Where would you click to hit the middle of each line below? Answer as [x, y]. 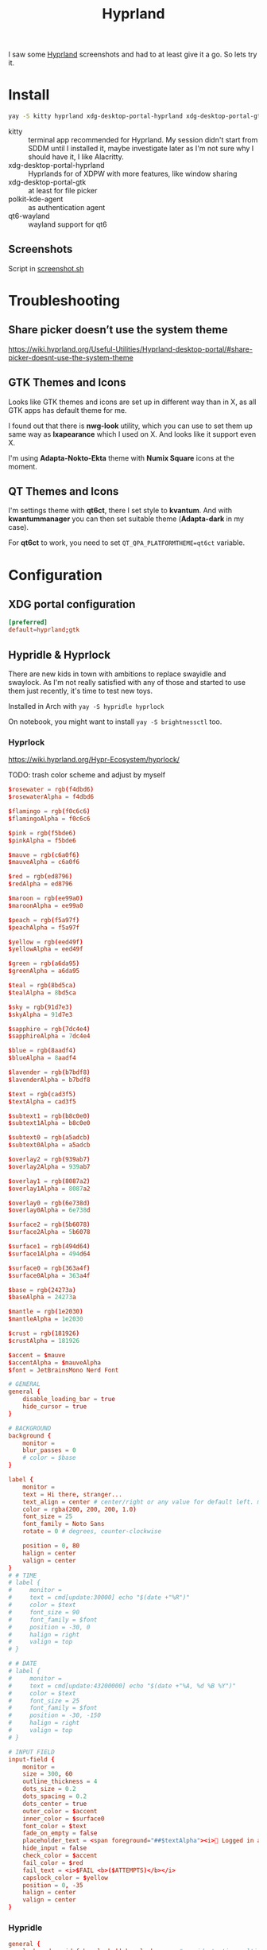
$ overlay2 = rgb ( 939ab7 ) [49, 1160]
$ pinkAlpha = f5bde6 [43, 840]
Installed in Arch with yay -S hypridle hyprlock [86, 706]
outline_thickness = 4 [60, 1782]
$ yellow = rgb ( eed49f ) [46, 942]
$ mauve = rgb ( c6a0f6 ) [44, 855]
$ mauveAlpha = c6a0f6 [44, 862]
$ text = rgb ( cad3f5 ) [43, 1094]
